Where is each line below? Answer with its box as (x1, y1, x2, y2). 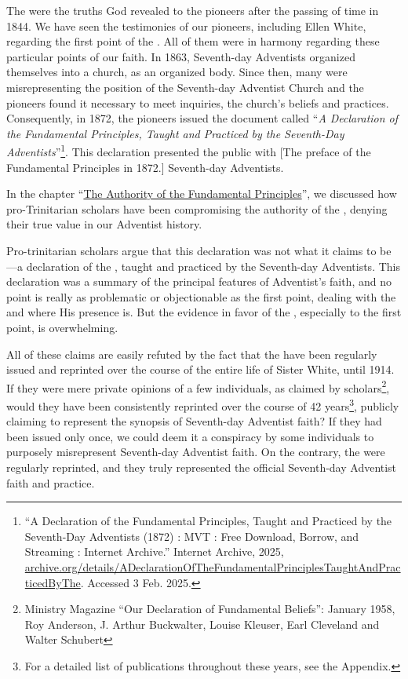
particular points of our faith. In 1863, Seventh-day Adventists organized (6, 48, 355, 64)
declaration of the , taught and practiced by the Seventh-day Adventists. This (26, 257, 400, 274)
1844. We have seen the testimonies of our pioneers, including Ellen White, (6, 17, 366, 34)
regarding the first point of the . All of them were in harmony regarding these (6, 33, 380, 49)
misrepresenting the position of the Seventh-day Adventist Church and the (6, 78, 364, 95)
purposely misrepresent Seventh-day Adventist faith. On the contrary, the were (6, 444, 385, 460)
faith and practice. (6, 474, 95, 491)
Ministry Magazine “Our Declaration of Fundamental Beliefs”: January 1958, (24, 601, 395, 617)
